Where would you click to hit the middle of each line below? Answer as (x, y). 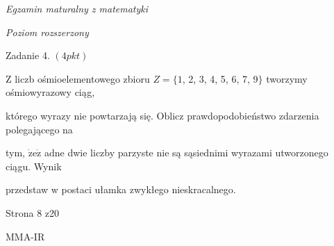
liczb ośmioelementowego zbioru (82, 78)
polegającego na (39, 129)
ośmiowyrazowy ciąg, (50, 92)
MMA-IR (25, 236)
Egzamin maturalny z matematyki (77, 8)
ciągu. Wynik (34, 166)
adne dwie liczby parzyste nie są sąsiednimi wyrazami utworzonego (186, 153)
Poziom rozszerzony (47, 32)
